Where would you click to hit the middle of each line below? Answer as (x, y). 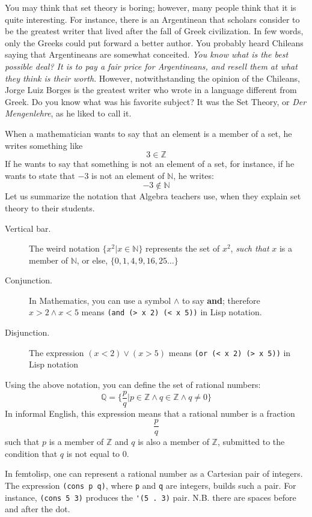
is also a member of (173, 442)
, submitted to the (251, 442)
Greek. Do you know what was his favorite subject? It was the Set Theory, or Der (156, 101)
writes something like (44, 145)
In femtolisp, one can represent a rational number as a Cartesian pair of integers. (154, 473)
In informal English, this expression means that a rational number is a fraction (150, 413)
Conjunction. (29, 280)
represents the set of (183, 248)
